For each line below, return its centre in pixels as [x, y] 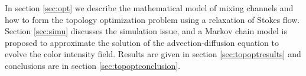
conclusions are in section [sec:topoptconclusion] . [93, 65]
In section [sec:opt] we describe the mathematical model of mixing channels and [149, 8]
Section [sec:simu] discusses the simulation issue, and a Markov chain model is [146, 31]
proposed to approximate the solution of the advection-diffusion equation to [142, 42]
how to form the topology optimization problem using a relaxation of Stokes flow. [152, 19]
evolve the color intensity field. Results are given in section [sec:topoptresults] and [153, 54]
